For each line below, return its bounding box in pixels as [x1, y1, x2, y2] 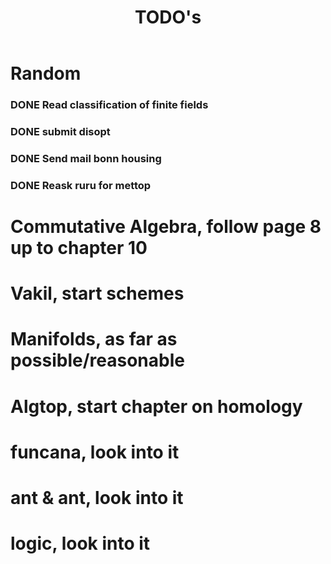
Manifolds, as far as [10, 328, 178, 351]
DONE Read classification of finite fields [10, 98, 209, 112]
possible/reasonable [10, 349, 185, 372]
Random [10, 62, 82, 85]
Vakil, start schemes [10, 282, 185, 305]
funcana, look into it [10, 441, 180, 463]
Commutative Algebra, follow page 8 [10, 216, 322, 238]
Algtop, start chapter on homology [10, 395, 303, 418]
